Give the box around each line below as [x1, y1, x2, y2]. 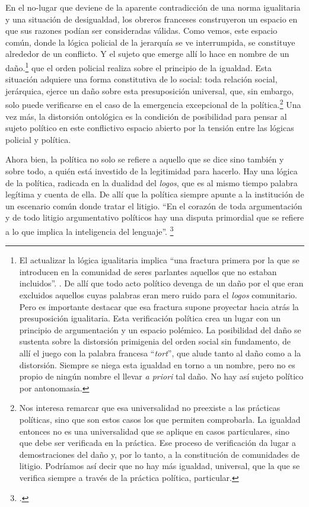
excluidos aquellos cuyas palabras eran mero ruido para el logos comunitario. [19, 289, 297, 301]
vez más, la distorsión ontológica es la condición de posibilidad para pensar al [5, 110, 287, 122]
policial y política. [5, 133, 71, 145]
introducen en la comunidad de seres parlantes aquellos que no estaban [19, 265, 277, 278]
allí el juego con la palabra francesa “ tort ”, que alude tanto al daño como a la [19, 347, 301, 359]
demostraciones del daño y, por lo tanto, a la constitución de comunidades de [19, 448, 300, 460]
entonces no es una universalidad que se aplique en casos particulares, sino [19, 425, 290, 437]
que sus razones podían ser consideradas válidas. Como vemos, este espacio [5, 24, 278, 37]
